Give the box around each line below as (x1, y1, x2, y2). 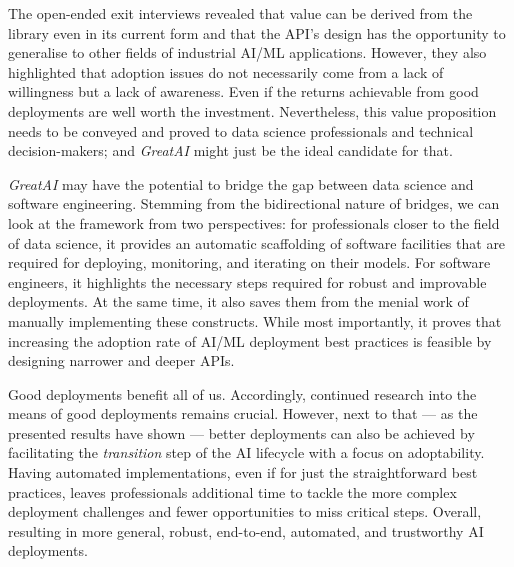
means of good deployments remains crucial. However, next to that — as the (8, 403, 478, 424)
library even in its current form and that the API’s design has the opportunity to (8, 22, 506, 43)
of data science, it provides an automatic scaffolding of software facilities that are (8, 232, 506, 253)
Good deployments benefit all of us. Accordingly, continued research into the (8, 383, 477, 404)
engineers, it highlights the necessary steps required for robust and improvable (8, 271, 487, 292)
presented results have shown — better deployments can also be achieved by (8, 422, 475, 443)
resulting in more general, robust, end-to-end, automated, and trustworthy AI (8, 520, 484, 541)
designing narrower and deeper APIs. (8, 350, 235, 371)
